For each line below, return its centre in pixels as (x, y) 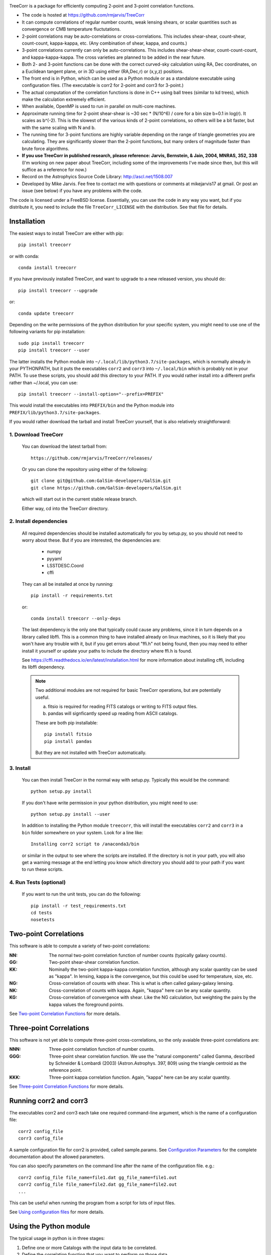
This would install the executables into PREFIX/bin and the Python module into (92, 405)
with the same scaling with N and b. (59, 128)
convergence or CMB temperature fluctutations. (71, 29)
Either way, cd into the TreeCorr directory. (65, 508)
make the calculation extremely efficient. (64, 99)
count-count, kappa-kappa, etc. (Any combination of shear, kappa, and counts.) (105, 43)
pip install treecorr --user (54, 350)
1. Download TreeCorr (36, 435)
